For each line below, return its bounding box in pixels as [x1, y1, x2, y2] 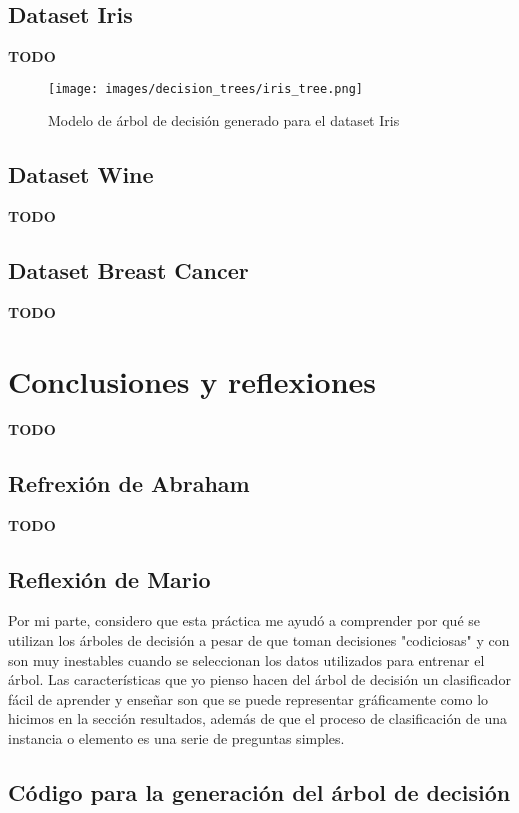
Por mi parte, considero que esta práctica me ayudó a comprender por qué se [8, 610, 480, 631]
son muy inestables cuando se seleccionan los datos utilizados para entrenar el [8, 649, 485, 670]
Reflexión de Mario [8, 563, 211, 594]
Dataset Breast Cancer [8, 255, 249, 286]
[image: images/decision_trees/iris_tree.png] [48, 81, 363, 96]
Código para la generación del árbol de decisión [8, 776, 511, 807]
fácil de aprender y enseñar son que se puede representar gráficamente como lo [8, 688, 489, 709]
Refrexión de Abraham [8, 467, 250, 498]
